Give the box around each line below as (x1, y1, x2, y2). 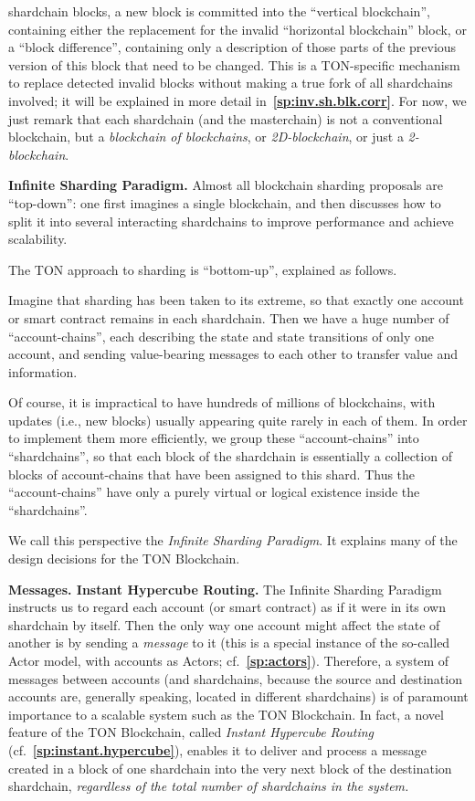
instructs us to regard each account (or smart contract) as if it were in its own (8, 597, 447, 617)
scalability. (8, 229, 68, 248)
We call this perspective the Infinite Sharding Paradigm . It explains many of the (8, 531, 458, 550)
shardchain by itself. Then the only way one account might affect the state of (8, 615, 440, 634)
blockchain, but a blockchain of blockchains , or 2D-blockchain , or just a (8, 127, 404, 146)
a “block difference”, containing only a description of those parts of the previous (8, 37, 457, 57)
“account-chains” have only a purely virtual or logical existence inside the (8, 482, 420, 501)
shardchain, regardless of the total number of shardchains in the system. (8, 776, 409, 796)
